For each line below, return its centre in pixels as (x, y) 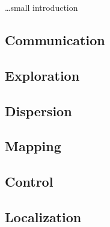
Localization (43, 216)
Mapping (33, 146)
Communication (55, 39)
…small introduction (41, 7)
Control (29, 182)
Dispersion (38, 110)
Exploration (42, 75)
